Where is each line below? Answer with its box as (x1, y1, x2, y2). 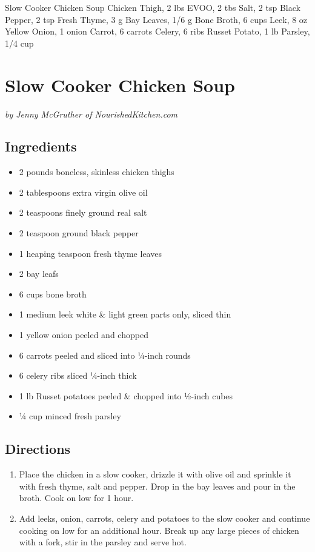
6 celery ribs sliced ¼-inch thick (19, 369, 137, 382)
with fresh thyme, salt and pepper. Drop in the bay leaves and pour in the (19, 479, 296, 492)
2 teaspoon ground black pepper (19, 227, 139, 239)
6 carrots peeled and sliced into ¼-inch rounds (19, 348, 191, 361)
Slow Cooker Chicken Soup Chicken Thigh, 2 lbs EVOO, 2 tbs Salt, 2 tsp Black (5, 1, 300, 13)
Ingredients (5, 137, 77, 156)
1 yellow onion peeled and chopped (19, 328, 148, 341)
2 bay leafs (19, 267, 59, 280)
